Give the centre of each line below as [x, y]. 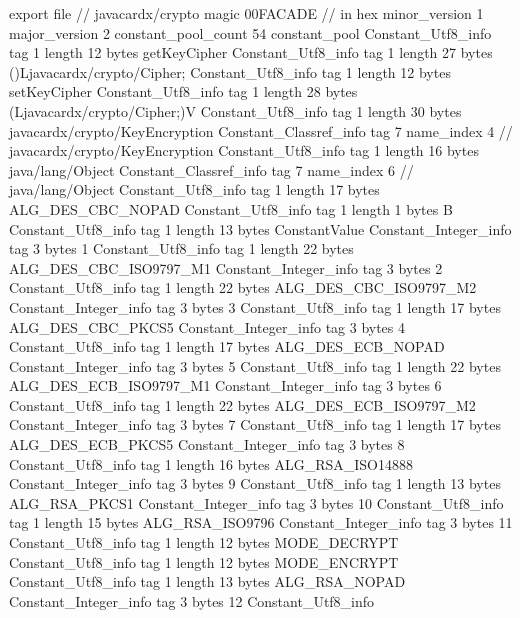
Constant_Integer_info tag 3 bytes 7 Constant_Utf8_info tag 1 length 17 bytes [255, 424]
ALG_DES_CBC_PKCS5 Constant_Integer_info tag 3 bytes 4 [207, 326]
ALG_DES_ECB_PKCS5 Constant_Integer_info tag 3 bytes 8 [207, 444]
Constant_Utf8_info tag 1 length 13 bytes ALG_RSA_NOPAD [207, 581]
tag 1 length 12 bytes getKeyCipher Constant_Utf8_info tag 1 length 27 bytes [251, 52]
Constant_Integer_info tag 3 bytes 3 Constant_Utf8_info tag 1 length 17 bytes [255, 306]
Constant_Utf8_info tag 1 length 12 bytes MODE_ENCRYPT [204, 561]
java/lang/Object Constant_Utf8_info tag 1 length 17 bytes [194, 189]
